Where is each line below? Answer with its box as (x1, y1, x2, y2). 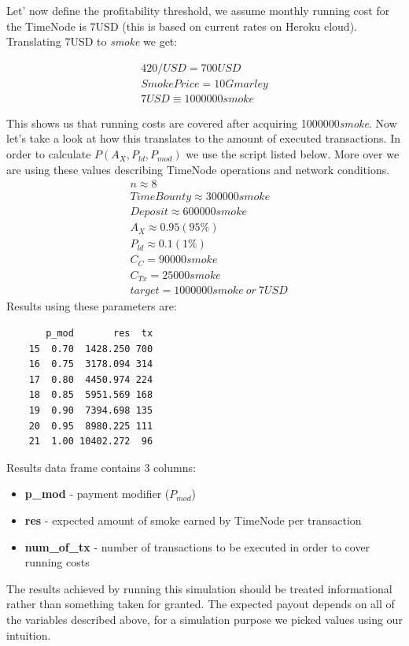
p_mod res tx (46, 328, 153, 339)
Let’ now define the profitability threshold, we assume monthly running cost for (6, 2, 390, 18)
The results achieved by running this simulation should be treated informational (6, 580, 392, 596)
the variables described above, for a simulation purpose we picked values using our (6, 611, 403, 627)
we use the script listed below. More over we (186, 146, 400, 162)
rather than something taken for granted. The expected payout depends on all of (6, 596, 395, 612)
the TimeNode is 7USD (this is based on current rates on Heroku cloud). (6, 17, 357, 34)
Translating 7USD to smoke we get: (6, 33, 178, 50)
